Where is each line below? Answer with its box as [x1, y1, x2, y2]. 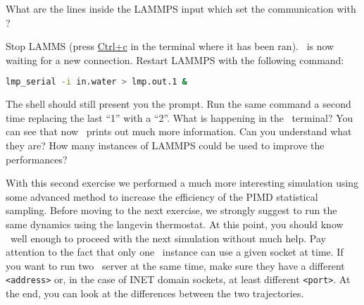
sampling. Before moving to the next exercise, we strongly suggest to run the [6, 203, 337, 218]
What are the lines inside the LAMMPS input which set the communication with [6, 1, 356, 15]
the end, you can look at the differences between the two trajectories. [6, 286, 304, 301]
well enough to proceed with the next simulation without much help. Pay [10, 230, 326, 245]
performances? [6, 151, 68, 166]
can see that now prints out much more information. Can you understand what [6, 124, 352, 139]
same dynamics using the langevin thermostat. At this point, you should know [6, 217, 344, 231]
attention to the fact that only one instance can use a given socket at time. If [6, 244, 344, 259]
